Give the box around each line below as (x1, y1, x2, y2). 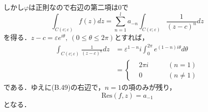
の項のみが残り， (121, 82, 177, 92)
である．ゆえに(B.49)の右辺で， (3, 82, 105, 92)
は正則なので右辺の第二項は (29, 2, 119, 12)
